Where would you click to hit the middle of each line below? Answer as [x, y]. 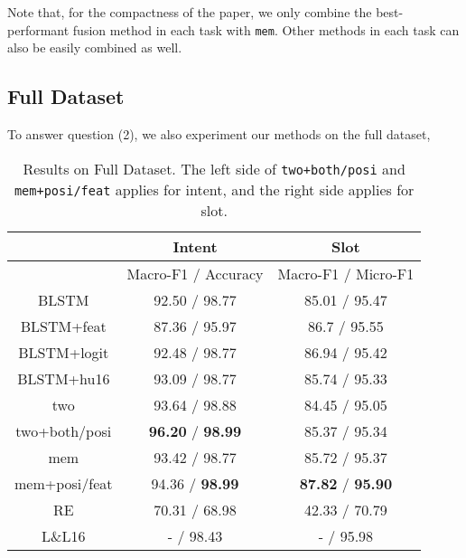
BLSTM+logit [64, 352]
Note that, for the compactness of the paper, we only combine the [190, 12]
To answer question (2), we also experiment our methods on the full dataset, [219, 134]
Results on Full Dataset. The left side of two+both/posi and [214, 168]
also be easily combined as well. [95, 47]
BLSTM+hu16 [64, 378]
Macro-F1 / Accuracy [195, 273]
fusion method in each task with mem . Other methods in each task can [266, 29]
